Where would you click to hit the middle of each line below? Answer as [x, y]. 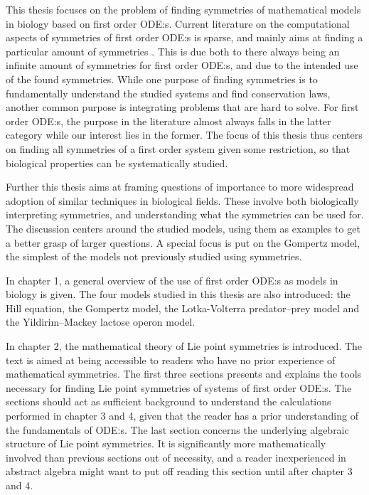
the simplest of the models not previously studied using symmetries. [154, 256]
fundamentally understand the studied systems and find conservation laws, [168, 93]
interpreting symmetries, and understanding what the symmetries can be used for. [185, 214]
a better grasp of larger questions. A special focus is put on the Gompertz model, [183, 242]
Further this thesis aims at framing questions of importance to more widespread [180, 187]
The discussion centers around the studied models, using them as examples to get [183, 228]
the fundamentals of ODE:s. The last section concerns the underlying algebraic [177, 429]
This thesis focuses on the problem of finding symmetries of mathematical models [183, 9]
